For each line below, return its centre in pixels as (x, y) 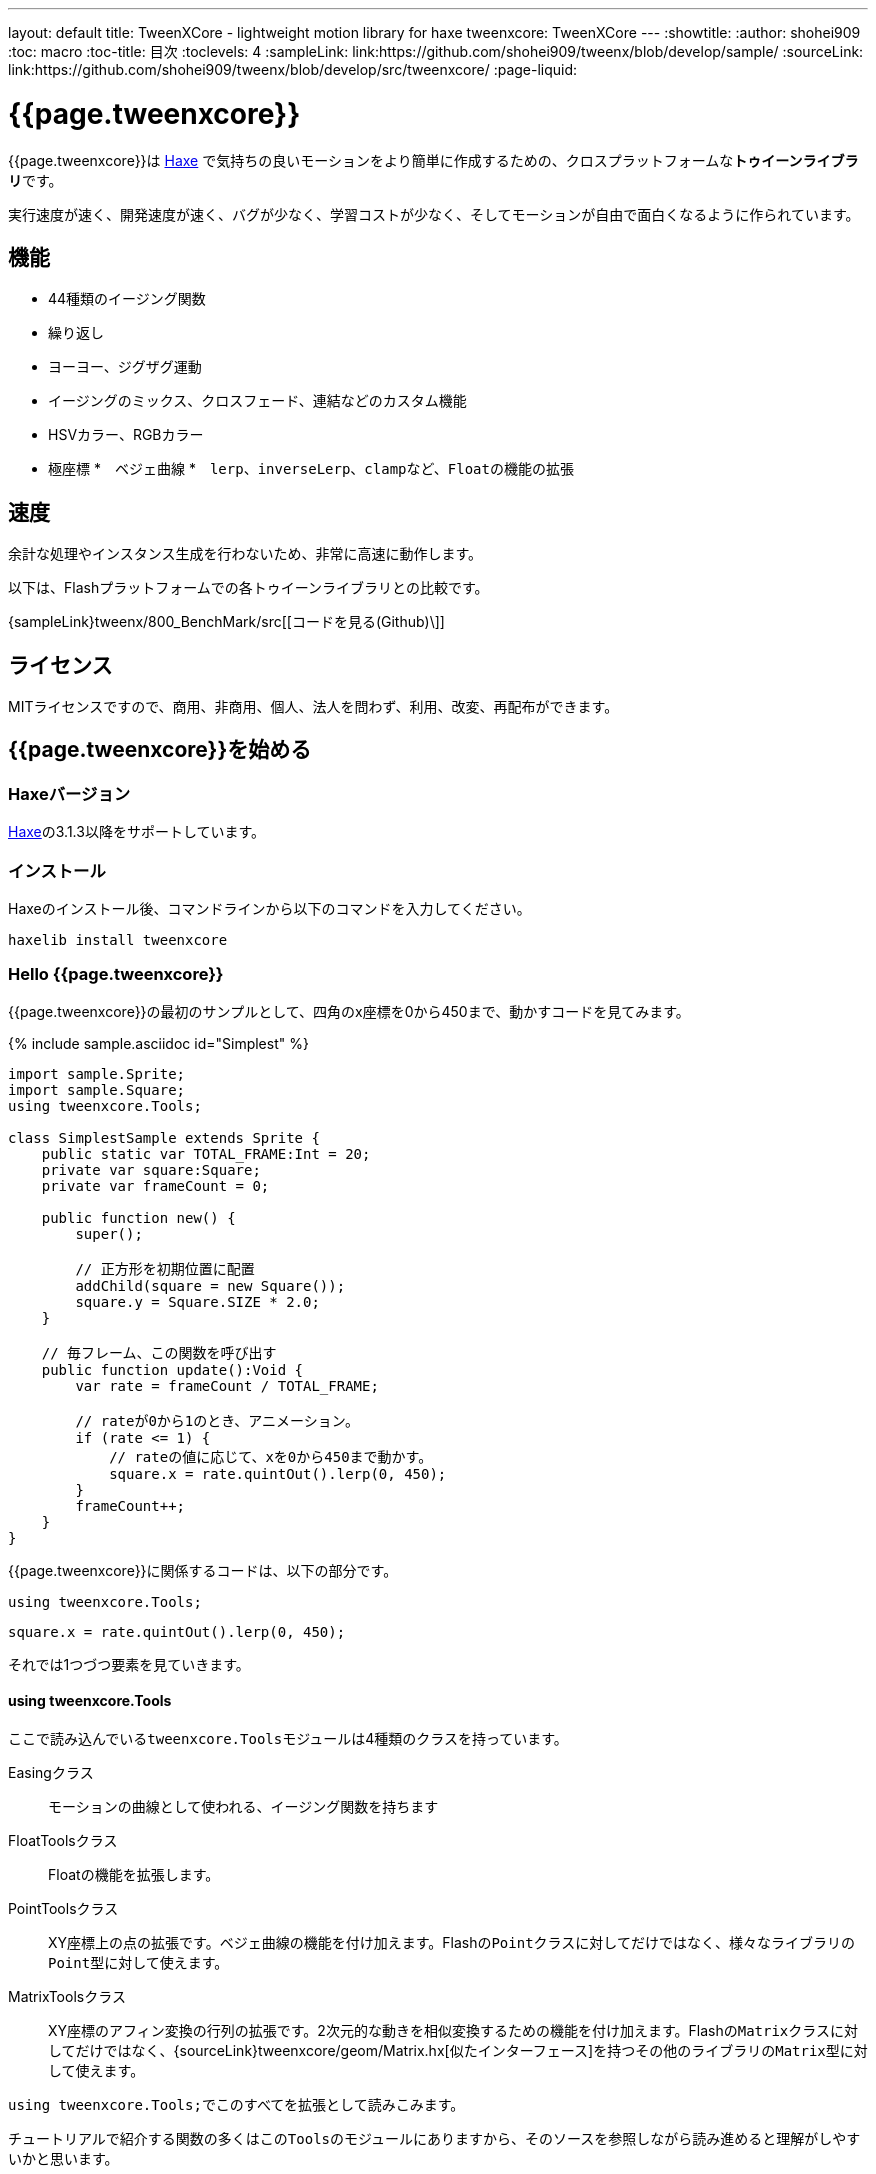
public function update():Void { (172, 1369)
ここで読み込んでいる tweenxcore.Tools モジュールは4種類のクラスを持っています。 (288, 1738)
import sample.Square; (97, 1089)
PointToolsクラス (63, 1908)
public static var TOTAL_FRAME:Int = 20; (206, 1153)
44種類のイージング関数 (127, 299)
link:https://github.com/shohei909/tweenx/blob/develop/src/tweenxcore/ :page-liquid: (293, 69)
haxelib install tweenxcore (118, 940)
